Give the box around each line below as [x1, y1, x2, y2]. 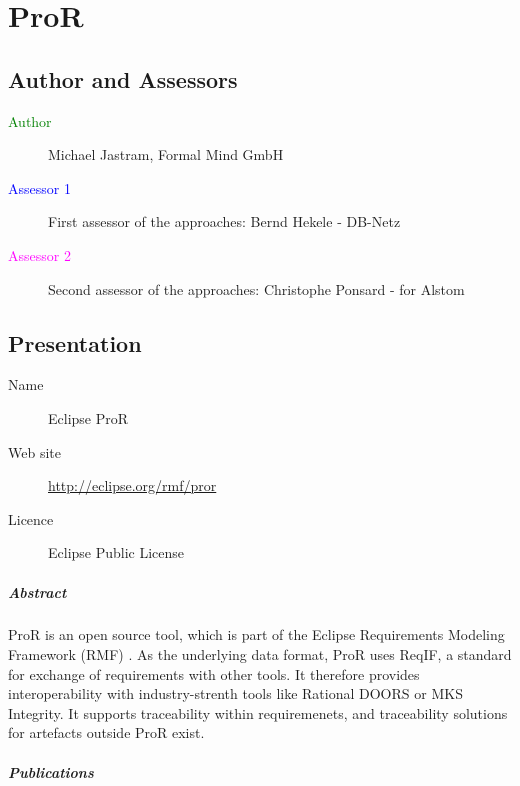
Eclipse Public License [48, 542, 185, 563]
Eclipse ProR [48, 407, 129, 428]
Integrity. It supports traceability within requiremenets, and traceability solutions [8, 702, 508, 723]
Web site [8, 441, 61, 462]
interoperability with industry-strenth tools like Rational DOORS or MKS [8, 683, 463, 704]
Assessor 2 [8, 244, 71, 265]
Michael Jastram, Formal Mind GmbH [48, 144, 284, 165]
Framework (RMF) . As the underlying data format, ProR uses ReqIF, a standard [8, 644, 512, 665]
